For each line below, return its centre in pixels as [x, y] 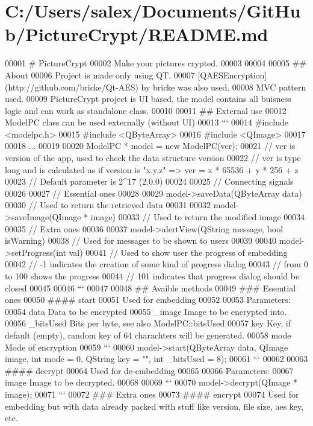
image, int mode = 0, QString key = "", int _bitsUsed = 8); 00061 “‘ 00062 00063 [156, 359]
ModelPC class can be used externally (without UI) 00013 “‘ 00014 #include [147, 122]
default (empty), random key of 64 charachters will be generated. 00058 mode [148, 335]
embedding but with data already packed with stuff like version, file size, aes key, [154, 406]
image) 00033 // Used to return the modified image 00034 [198, 217]
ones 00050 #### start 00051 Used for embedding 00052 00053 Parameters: [148, 300]
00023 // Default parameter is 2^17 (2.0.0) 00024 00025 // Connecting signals [149, 181]
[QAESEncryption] [232, 75]
